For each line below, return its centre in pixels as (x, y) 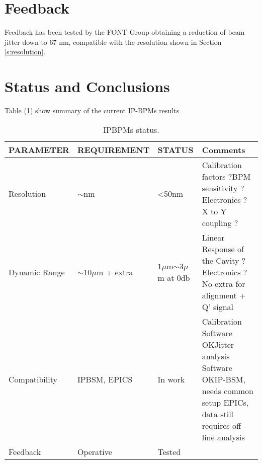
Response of (223, 249)
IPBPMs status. (131, 129)
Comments (224, 149)
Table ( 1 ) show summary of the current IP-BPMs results (92, 110)
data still (218, 414)
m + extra (115, 272)
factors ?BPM (226, 176)
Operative (95, 451)
